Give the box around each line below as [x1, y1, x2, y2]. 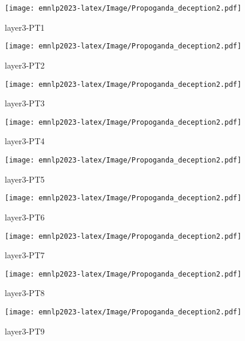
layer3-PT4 [5, 135, 45, 147]
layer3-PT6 [5, 210, 45, 223]
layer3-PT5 [5, 173, 45, 185]
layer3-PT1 [5, 21, 45, 33]
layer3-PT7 [5, 249, 45, 261]
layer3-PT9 [5, 324, 45, 337]
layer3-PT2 [5, 59, 45, 71]
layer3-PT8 [5, 287, 45, 299]
